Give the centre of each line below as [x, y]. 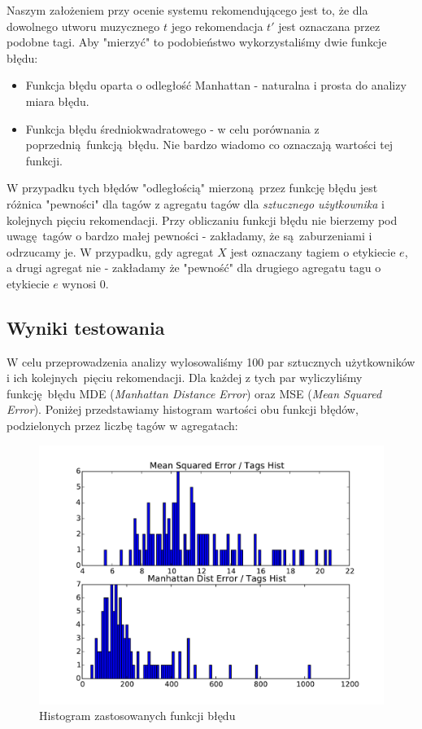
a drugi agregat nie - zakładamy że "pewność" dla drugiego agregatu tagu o [194, 268]
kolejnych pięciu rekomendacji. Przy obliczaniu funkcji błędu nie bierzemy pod [202, 220]
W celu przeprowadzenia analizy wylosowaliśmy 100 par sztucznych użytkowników [211, 361]
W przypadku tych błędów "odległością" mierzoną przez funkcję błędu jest [192, 188]
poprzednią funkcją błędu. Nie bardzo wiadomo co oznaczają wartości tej [209, 145]
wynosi [79, 283]
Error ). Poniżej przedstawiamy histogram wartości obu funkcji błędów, [183, 409]
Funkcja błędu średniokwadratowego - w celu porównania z [172, 128]
